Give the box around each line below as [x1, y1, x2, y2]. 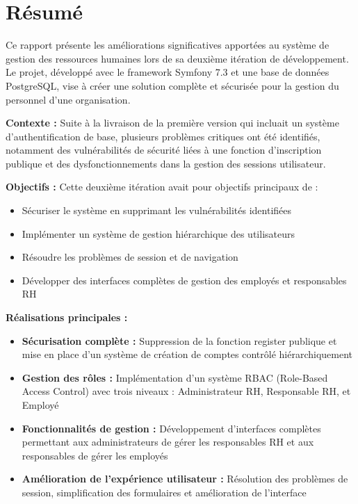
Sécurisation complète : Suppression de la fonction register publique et [22, 333, 337, 348]
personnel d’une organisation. [6, 92, 131, 106]
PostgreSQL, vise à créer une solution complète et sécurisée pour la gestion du [6, 78, 339, 92]
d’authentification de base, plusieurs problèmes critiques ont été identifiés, [6, 129, 320, 143]
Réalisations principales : [6, 310, 128, 325]
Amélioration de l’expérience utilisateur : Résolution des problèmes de [22, 471, 348, 486]
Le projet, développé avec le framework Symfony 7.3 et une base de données [6, 65, 329, 79]
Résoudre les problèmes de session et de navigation [22, 250, 238, 264]
